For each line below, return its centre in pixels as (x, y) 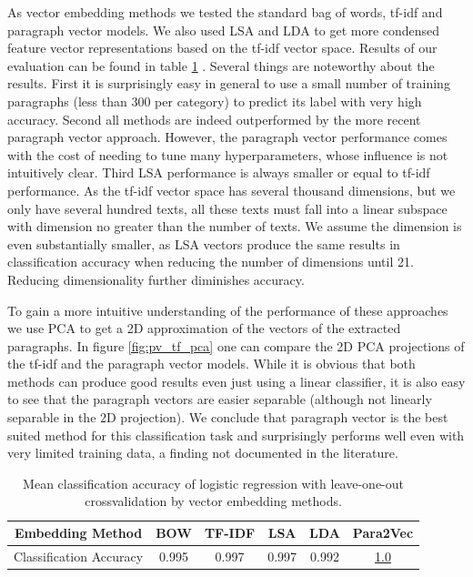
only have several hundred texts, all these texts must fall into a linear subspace (227, 208)
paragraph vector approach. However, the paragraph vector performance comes (227, 137)
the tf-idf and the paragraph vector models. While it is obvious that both (211, 364)
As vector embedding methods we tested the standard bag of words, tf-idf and (225, 12)
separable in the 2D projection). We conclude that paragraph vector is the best (228, 417)
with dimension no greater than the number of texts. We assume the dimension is (235, 226)
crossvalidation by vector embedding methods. (213, 501)
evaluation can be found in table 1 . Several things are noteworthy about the (221, 65)
